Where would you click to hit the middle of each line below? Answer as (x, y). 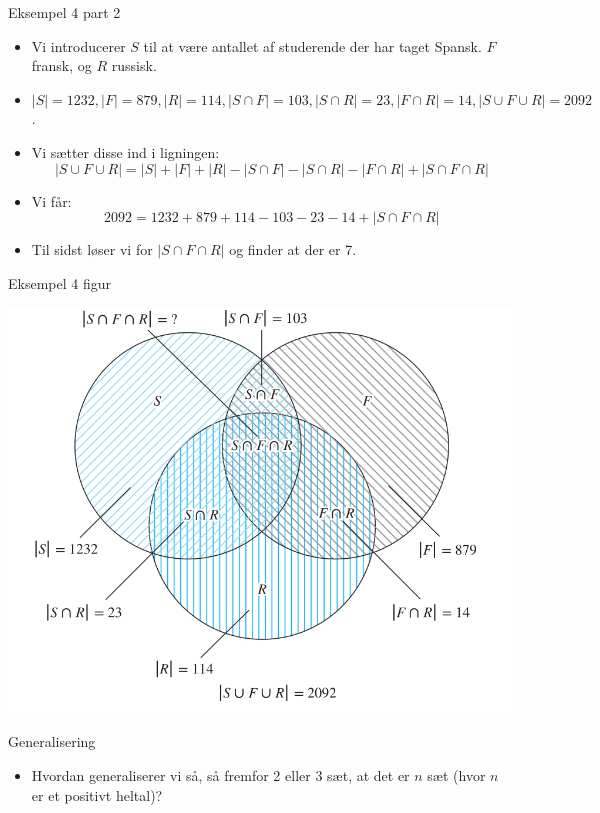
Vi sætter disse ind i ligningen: (125, 151)
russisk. (134, 65)
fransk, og (61, 65)
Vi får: (51, 200)
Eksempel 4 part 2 (64, 12)
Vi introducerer (78, 45)
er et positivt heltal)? (97, 794)
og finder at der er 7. (293, 249)
